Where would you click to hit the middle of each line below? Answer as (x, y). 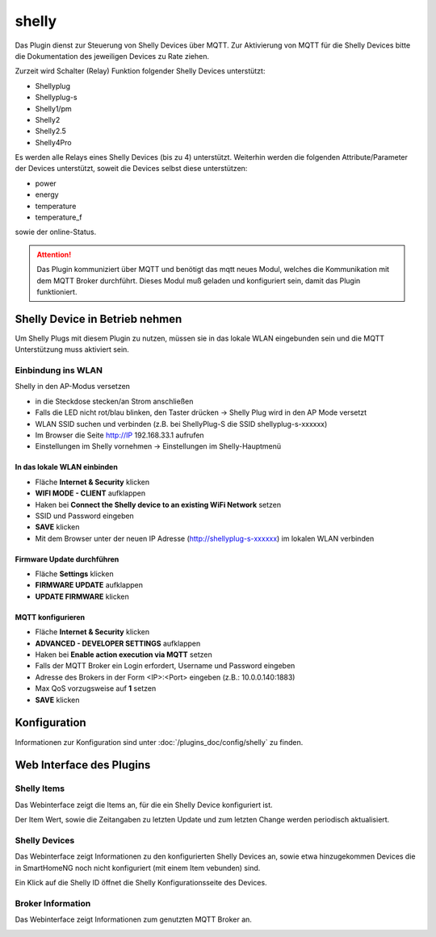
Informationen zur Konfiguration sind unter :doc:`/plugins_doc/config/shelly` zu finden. (159, 742)
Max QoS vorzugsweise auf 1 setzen (96, 688)
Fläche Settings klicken (74, 574)
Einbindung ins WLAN (59, 370)
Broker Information (53, 903)
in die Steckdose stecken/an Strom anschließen (114, 401)
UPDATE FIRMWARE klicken (82, 596)
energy (47, 195)
